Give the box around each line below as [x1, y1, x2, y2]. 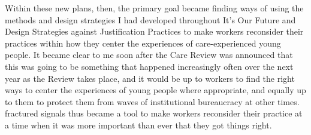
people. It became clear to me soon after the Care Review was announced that [5, 48, 293, 61]
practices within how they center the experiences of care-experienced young [5, 36, 281, 49]
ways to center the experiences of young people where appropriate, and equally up [5, 84, 306, 96]
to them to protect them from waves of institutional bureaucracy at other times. [5, 95, 300, 108]
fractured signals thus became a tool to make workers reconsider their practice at [5, 107, 303, 119]
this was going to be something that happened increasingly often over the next [5, 60, 294, 72]
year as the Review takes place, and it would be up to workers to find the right [5, 72, 295, 84]
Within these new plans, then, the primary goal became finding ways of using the [5, 2, 304, 14]
